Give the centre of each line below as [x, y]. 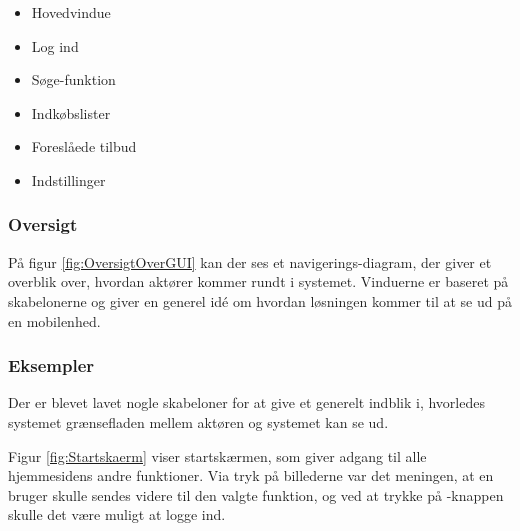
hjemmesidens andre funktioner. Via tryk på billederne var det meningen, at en [251, 475]
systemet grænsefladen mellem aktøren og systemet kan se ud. [198, 421]
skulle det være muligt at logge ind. [117, 514]
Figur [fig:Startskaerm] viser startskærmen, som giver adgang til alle [217, 455]
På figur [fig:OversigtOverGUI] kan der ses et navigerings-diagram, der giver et [250, 261]
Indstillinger [68, 179]
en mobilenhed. [54, 320]
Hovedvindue [71, 12]
